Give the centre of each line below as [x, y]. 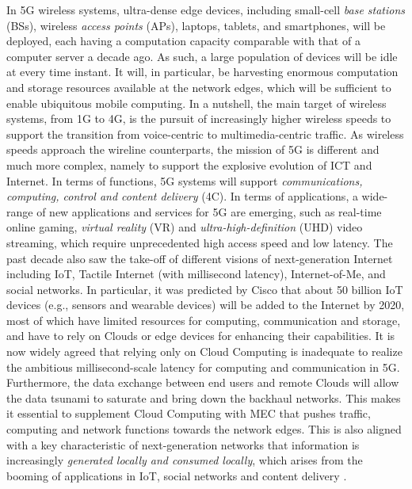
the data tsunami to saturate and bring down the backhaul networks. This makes [204, 397]
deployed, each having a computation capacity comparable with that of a [183, 41]
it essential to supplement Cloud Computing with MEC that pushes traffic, [189, 413]
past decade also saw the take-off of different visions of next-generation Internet [200, 258]
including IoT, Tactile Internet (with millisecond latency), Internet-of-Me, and [196, 274]
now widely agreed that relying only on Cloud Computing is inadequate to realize [204, 351]
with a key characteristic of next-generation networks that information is [183, 444]
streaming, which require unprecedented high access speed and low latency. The [200, 242]
